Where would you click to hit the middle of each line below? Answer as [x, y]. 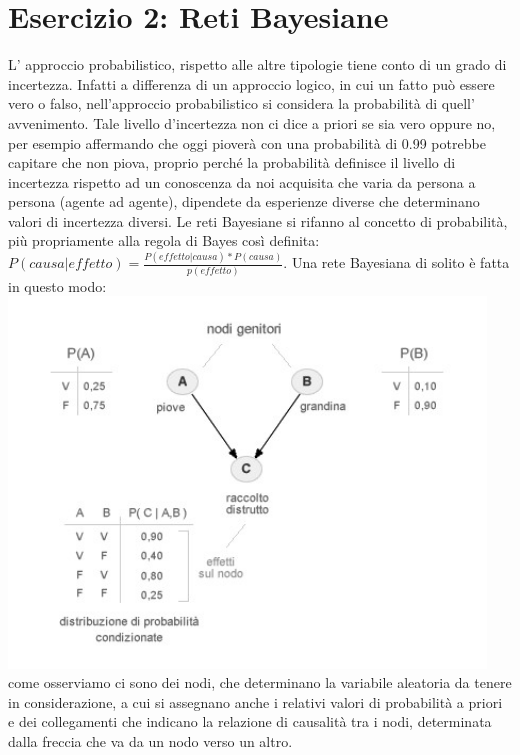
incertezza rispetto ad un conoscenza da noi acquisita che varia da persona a [242, 181]
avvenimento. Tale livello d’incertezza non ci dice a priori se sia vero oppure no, [252, 122]
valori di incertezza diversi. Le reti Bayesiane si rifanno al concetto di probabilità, [258, 220]
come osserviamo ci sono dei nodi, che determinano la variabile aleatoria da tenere [260, 682]
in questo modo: [57, 285]
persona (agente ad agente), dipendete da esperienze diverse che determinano [244, 201]
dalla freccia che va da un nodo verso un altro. [150, 741]
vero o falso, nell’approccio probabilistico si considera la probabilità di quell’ [241, 103]
